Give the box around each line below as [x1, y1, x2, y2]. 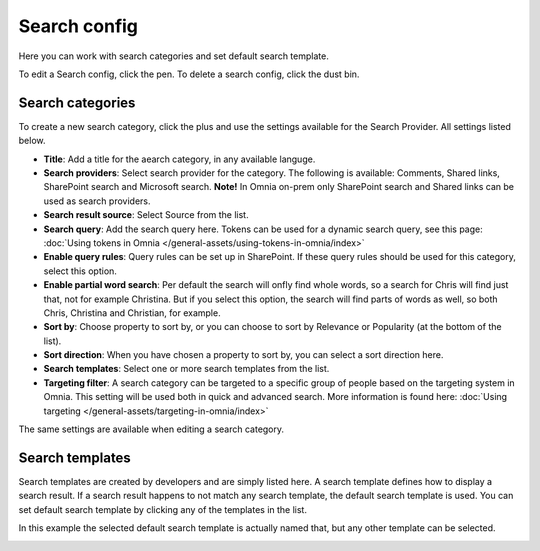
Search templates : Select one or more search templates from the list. [43, 363, 330, 375]
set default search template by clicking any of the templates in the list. [18, 503, 307, 515]
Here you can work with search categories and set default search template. [18, 50, 329, 62]
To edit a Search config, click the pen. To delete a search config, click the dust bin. [18, 68, 360, 80]
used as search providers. [43, 195, 151, 207]
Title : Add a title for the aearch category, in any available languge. [43, 153, 316, 165]
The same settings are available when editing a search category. [18, 423, 285, 435]
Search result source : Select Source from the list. [43, 209, 249, 221]
